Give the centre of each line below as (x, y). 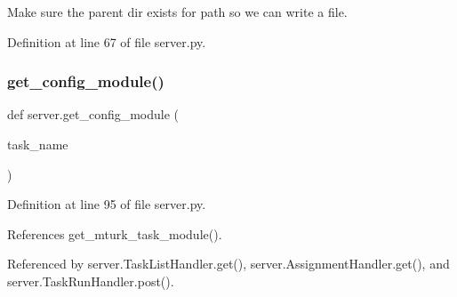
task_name (38, 144)
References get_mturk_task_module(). (115, 233)
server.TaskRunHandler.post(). (91, 281)
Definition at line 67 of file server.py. (107, 41)
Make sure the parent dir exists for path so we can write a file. (177, 12)
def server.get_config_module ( (93, 114)
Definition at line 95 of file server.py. (107, 204)
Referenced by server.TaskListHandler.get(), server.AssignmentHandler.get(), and (228, 264)
